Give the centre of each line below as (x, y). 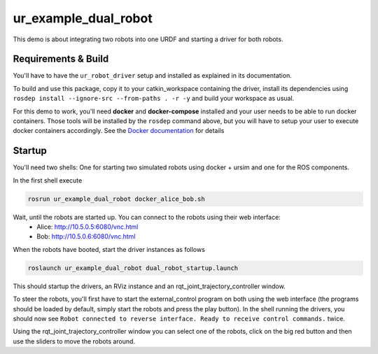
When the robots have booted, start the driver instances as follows (109, 249)
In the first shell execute (48, 180)
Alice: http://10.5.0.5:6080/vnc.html (87, 227)
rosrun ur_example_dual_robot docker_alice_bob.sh (117, 199)
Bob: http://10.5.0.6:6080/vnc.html (86, 236)
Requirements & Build (61, 59)
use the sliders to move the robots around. (74, 341)
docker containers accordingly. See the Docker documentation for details (119, 131)
